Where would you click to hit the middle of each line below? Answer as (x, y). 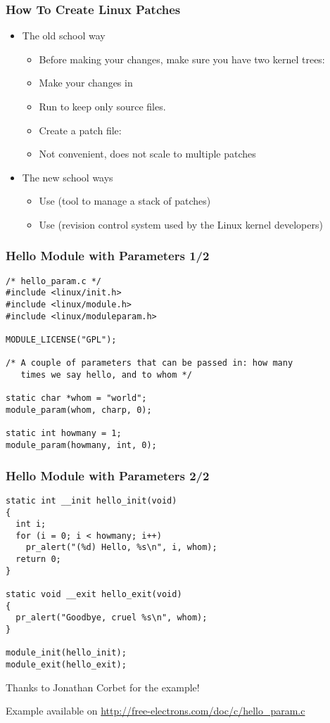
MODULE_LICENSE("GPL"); (61, 340)
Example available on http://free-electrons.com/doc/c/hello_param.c (156, 711)
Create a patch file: (80, 130)
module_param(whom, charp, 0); (79, 410)
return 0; (38, 559)
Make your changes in (86, 83)
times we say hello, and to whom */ (106, 375)
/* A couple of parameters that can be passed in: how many (150, 363)
